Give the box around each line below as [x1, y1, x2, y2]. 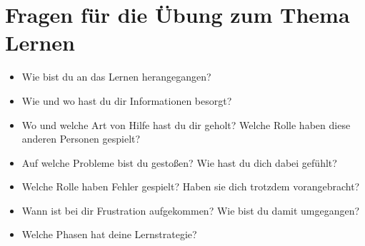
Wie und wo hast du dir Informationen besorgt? [21, 93, 232, 108]
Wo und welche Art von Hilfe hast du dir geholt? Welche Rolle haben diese [21, 117, 351, 132]
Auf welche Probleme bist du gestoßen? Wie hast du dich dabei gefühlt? [21, 155, 337, 170]
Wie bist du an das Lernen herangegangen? [21, 69, 211, 84]
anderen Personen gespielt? [21, 131, 141, 146]
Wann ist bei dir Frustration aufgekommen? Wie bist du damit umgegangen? [21, 203, 360, 217]
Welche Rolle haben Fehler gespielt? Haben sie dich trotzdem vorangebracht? [21, 179, 360, 194]
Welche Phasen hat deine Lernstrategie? [21, 227, 197, 242]
